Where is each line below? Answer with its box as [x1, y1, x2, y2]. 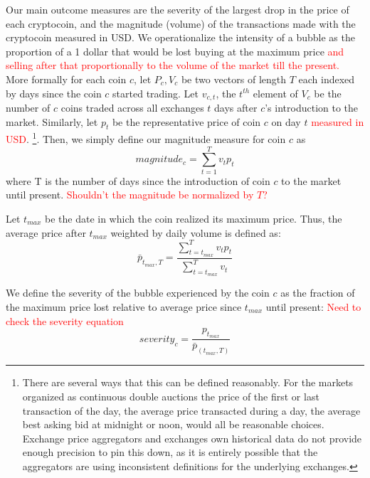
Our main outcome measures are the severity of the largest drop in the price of [6, 2, 349, 16]
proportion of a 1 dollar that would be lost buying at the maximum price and [6, 43, 344, 58]
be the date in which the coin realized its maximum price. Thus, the [44, 211, 342, 225]
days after [214, 100, 258, 115]
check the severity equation [6, 313, 124, 328]
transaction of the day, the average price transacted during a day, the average [22, 403, 361, 418]
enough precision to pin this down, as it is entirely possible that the [22, 445, 318, 460]
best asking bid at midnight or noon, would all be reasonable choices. [22, 417, 324, 432]
